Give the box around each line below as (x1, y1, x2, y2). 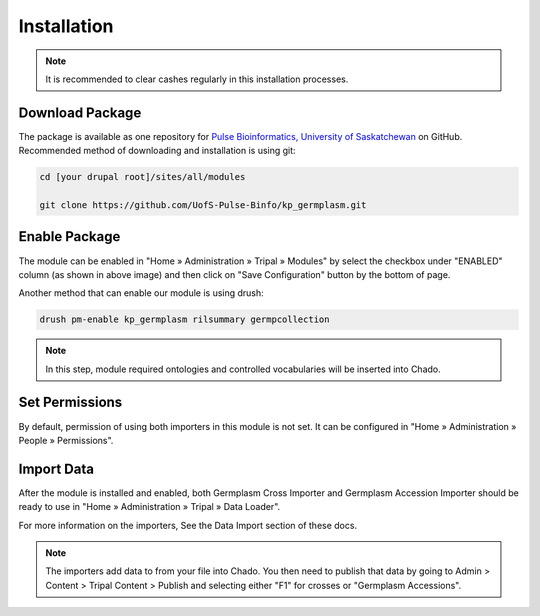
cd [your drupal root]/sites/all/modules (39, 171, 246, 183)
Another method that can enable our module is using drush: (18, 287, 264, 299)
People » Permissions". (18, 434, 114, 446)
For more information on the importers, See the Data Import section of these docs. (18, 519, 358, 531)
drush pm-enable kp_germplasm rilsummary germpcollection (39, 314, 330, 325)
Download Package (18, 104, 142, 121)
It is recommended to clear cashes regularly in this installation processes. (45, 73, 349, 85)
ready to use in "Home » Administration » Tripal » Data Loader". (18, 501, 281, 513)
